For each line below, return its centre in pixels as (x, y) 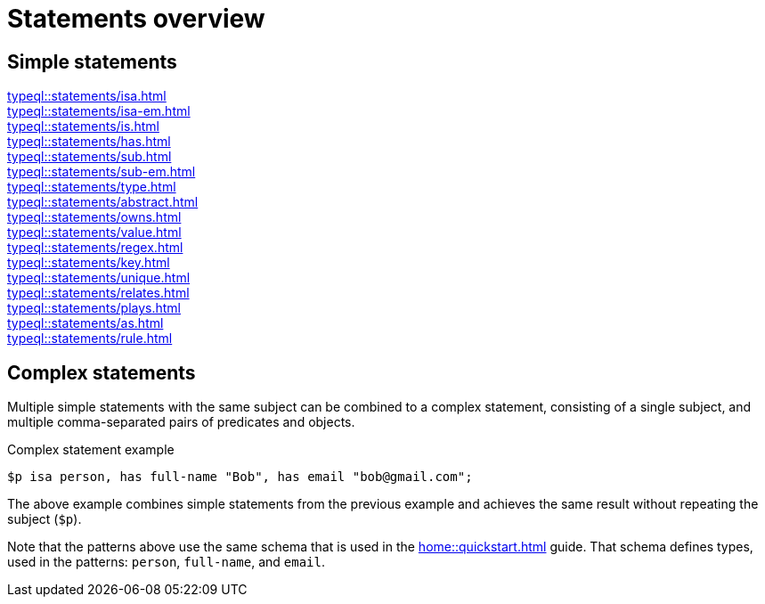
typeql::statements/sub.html (90, 157)
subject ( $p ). (45, 519)
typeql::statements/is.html (83, 127)
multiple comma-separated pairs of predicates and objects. (181, 422)
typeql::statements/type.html (92, 187)
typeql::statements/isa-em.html (99, 111)
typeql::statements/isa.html (87, 96)
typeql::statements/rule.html (90, 339)
